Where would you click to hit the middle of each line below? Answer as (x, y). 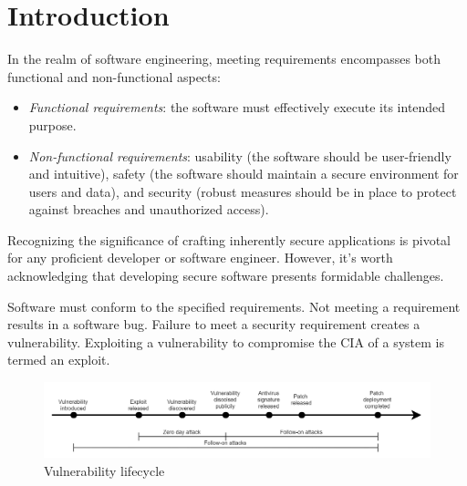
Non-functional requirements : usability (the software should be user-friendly (240, 155)
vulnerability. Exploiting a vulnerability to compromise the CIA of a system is (226, 341)
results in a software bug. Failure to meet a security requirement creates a (214, 324)
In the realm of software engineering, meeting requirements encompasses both (224, 59)
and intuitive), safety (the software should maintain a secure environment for (244, 174)
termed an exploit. (59, 360)
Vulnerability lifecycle (104, 470)
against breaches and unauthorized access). (149, 209)
